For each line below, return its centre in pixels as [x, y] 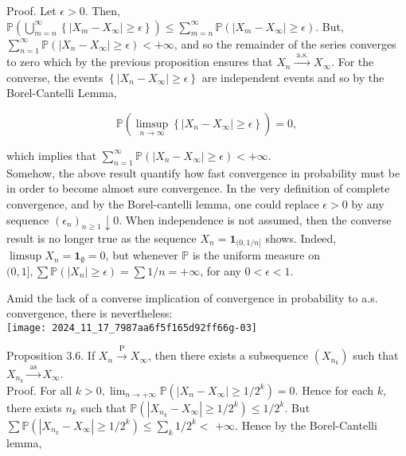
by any [368, 203]
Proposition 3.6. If [51, 355]
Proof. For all [39, 390]
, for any [221, 270]
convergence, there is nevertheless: [90, 313]
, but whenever [142, 255]
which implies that [52, 155]
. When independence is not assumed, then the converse [255, 219]
